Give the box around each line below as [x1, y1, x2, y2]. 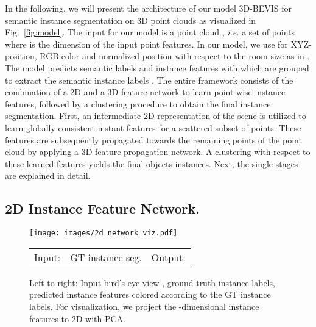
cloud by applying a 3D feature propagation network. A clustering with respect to [5, 145, 311, 158]
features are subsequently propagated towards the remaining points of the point [5, 133, 302, 146]
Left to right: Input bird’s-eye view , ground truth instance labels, [29, 276, 275, 289]
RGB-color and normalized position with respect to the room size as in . [40, 49, 310, 62]
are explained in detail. [5, 169, 91, 182]
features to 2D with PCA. [29, 312, 126, 325]
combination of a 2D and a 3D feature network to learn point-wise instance [5, 85, 286, 98]
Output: [151, 250, 186, 264]
